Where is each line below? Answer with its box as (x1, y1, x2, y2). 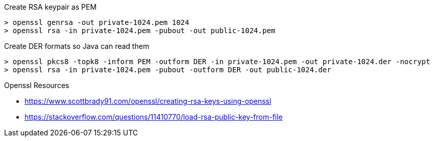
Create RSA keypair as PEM (4, 3, 97, 11)
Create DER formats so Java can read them (4, 42, 150, 50)
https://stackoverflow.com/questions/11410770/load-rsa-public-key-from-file (25, 112, 283, 121)
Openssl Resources (4, 81, 69, 90)
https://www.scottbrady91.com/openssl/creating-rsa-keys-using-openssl (25, 97, 272, 105)
